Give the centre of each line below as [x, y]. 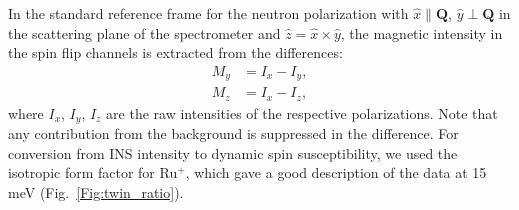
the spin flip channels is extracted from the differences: [175, 52]
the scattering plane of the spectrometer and [144, 32]
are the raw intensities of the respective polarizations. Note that [302, 112]
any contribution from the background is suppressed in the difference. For [233, 133]
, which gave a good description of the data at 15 [336, 172]
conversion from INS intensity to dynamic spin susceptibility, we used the [233, 152]
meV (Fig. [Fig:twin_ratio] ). [96, 191]
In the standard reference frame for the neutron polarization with [208, 13]
